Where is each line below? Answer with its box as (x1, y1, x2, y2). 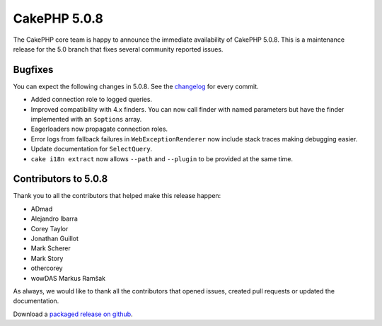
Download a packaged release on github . (13, 310, 134, 318)
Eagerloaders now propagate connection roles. (30, 124, 168, 134)
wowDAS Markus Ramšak (30, 274, 106, 282)
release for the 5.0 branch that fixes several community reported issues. (13, 45, 224, 53)
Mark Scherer (30, 244, 71, 252)
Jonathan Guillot (30, 234, 79, 243)
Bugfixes (13, 64, 54, 76)
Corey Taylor (30, 224, 69, 233)
